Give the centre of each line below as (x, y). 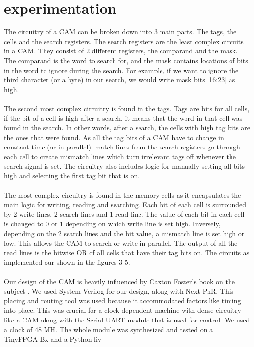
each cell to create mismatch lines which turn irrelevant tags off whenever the (120, 156)
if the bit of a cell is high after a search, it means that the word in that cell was (123, 118)
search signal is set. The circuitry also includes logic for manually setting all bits (124, 166)
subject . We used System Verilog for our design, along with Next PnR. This (119, 291)
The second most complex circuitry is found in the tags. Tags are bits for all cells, (127, 108)
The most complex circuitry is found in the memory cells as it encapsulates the (123, 195)
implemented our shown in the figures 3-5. (67, 262)
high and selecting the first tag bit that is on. (72, 176)
